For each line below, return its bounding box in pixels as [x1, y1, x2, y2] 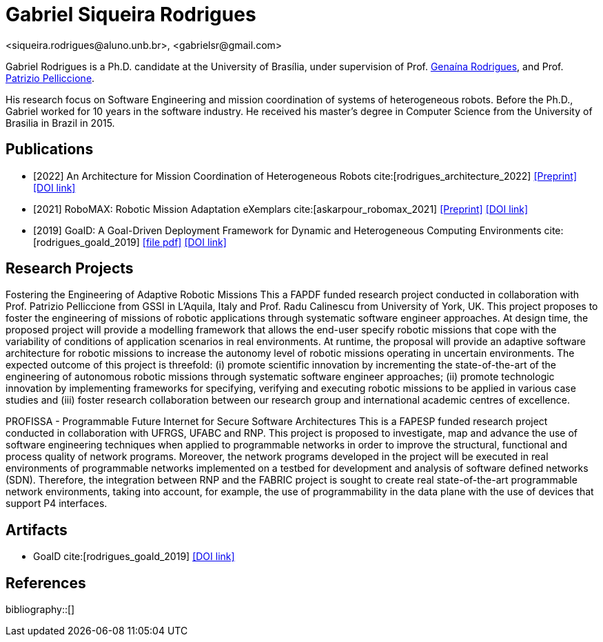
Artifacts [6, 521, 68, 539]
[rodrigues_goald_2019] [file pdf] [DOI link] [33, 236, 227, 248]
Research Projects [6, 260, 134, 278]
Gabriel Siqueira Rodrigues [6, 3, 256, 26]
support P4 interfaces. [6, 497, 108, 510]
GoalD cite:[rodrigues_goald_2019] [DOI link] [33, 550, 235, 563]
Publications [6, 141, 94, 158]
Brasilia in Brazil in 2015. [6, 116, 115, 129]
